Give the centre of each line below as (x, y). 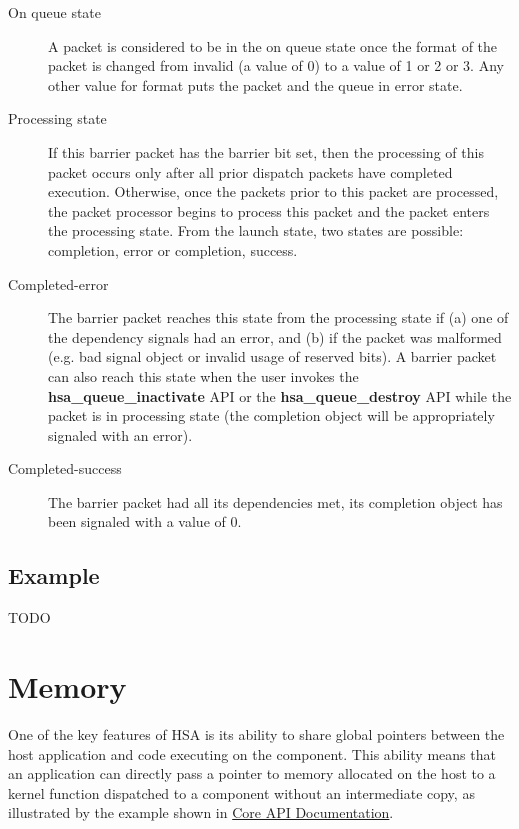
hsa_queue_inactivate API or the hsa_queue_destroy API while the (280, 395)
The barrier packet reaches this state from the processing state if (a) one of (278, 317)
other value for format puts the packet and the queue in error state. (255, 84)
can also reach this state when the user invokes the (203, 375)
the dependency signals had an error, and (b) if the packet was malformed (275, 336)
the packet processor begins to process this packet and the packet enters (269, 210)
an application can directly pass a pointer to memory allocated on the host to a (252, 773)
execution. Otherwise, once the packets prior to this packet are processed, (273, 191)
